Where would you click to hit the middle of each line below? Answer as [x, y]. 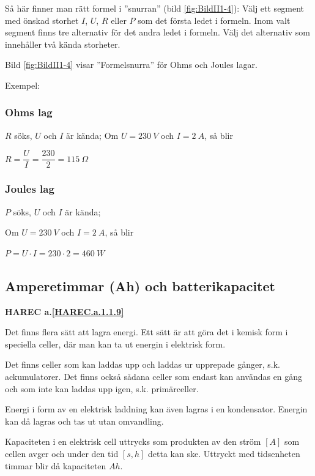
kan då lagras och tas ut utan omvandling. [84, 421]
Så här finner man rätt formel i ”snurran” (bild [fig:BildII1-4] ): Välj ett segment [155, 8]
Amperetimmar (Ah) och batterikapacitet [140, 285]
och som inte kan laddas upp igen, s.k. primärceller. [102, 388]
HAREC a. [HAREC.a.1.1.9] [65, 311]
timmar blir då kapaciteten [56, 465]
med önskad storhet [42, 20]
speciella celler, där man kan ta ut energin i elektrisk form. [115, 344]
